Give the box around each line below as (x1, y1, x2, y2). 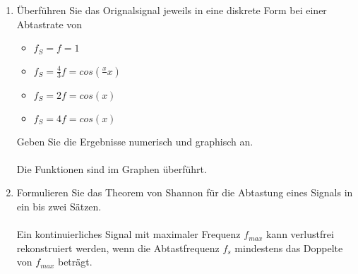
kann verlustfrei (265, 227, 334, 242)
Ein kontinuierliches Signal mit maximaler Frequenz (16, 227, 241, 242)
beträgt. (57, 254, 93, 269)
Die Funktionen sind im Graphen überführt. (16, 161, 207, 176)
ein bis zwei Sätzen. (16, 199, 102, 214)
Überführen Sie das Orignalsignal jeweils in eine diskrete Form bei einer (16, 3, 327, 17)
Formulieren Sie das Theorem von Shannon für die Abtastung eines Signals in (16, 185, 353, 200)
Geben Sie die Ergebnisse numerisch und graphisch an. (16, 133, 253, 148)
